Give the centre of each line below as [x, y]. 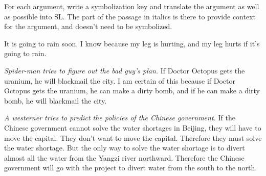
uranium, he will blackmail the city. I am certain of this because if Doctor [120, 80]
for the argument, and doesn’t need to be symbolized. [88, 26]
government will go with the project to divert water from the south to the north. [131, 168]
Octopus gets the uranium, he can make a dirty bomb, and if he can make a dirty [132, 91]
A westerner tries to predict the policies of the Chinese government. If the [120, 118]
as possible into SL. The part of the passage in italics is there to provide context [130, 16]
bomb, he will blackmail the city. [56, 100]
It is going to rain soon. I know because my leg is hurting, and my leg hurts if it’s [132, 43]
